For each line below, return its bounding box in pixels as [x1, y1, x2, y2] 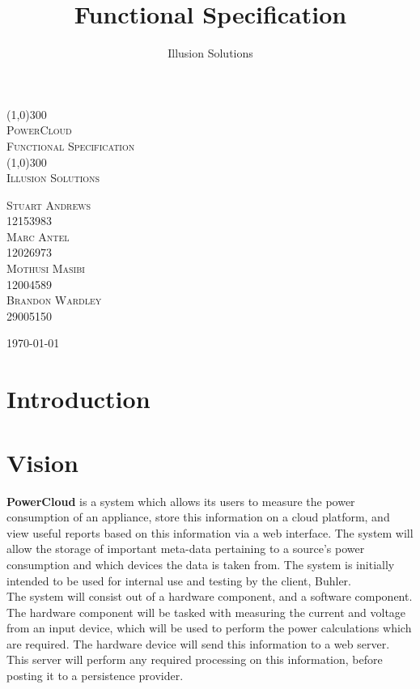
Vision [6, 445, 78, 478]
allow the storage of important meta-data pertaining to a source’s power [6, 540, 365, 557]
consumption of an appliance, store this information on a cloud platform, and [6, 508, 390, 525]
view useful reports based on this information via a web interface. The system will [6, 524, 414, 541]
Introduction [6, 382, 151, 415]
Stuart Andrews [6, 196, 91, 213]
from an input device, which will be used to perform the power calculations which [6, 619, 412, 636]
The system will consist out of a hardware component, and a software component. [6, 588, 413, 605]
